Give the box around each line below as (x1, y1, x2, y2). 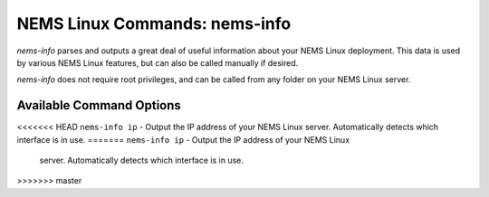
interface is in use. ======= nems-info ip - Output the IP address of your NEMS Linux (16, 134, 350, 145)
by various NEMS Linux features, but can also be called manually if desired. (16, 57, 299, 68)
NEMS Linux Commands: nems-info (16, 14, 292, 33)
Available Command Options (16, 98, 181, 113)
